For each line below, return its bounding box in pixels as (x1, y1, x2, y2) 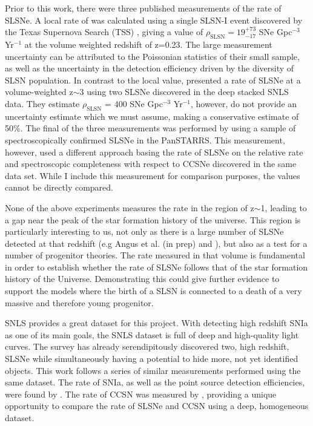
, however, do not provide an (190, 97, 297, 110)
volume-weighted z (5, 85, 73, 98)
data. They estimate (5, 97, 80, 110)
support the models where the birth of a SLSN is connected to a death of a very (5, 284, 302, 297)
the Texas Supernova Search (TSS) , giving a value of (5, 25, 203, 38)
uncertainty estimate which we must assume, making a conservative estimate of (5, 110, 299, 122)
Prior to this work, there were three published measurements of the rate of (5, 2, 282, 14)
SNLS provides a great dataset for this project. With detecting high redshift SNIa (5, 316, 308, 329)
